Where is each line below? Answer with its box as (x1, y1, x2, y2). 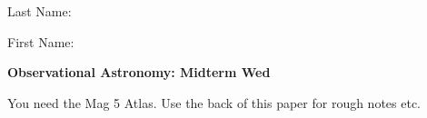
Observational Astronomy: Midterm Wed (7, 63, 271, 82)
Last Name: (7, 2, 72, 20)
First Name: (7, 32, 74, 51)
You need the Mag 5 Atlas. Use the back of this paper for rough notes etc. (7, 93, 422, 112)
